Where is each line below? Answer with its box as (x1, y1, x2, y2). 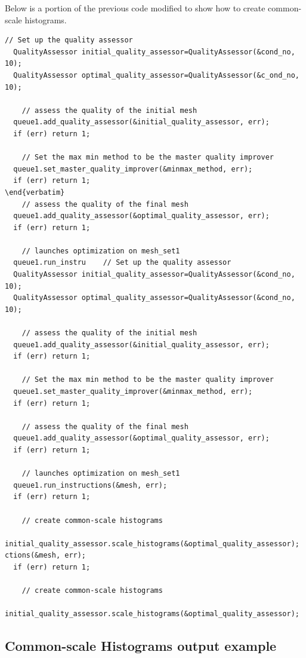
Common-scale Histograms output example (5, 636, 277, 655)
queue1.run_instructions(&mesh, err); (13, 481, 168, 489)
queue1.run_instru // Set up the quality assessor (13, 258, 231, 267)
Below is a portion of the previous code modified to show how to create (5, 2, 265, 14)
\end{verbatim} (5, 188, 65, 197)
